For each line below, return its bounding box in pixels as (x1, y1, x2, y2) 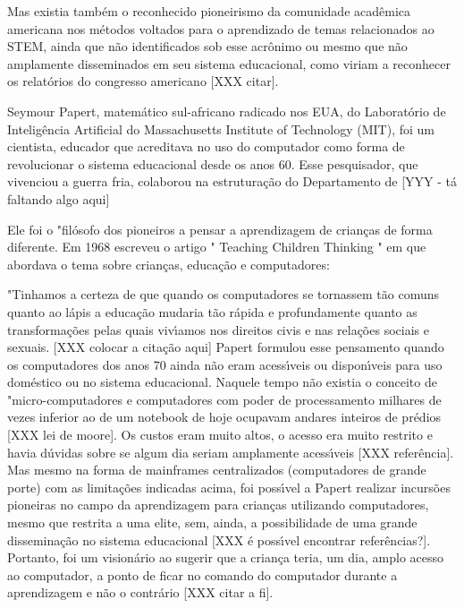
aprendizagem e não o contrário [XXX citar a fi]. (7, 583, 274, 602)
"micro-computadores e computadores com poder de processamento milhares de (7, 390, 442, 408)
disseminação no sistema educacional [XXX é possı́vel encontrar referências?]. (7, 530, 431, 549)
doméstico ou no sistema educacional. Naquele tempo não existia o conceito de (7, 373, 437, 391)
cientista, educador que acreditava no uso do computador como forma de (7, 137, 405, 156)
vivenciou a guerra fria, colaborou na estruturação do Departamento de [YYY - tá (7, 172, 458, 191)
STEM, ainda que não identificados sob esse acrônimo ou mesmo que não (7, 37, 408, 56)
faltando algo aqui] (7, 189, 110, 208)
